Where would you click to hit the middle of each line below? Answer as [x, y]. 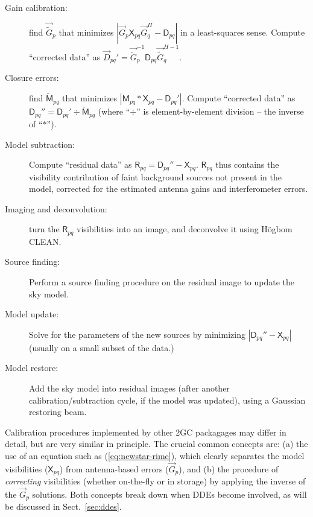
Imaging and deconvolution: [56, 208]
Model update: [32, 314]
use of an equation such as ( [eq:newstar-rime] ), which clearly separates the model [155, 455]
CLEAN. [45, 241]
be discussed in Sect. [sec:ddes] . [63, 506]
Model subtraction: [40, 144]
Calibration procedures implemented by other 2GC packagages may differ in [146, 432]
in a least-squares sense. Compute [243, 32]
